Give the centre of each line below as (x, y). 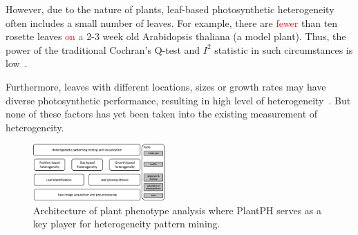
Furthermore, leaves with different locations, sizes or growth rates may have (166, 86)
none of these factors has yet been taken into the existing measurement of (162, 114)
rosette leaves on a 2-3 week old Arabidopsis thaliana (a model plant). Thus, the (176, 36)
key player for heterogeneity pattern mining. (127, 224)
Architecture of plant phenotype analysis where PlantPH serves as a (178, 210)
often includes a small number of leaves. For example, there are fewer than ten (172, 22)
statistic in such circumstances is (284, 49)
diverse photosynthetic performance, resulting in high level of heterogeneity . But (178, 100)
